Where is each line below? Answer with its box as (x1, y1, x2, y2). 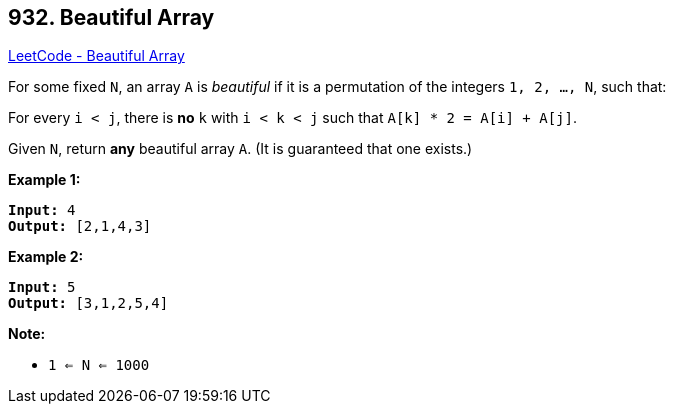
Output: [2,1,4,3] (8, 218, 152, 235)
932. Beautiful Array (8, 5, 215, 30)
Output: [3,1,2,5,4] (8, 295, 169, 312)
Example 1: (8, 171, 81, 189)
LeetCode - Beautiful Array (8, 47, 185, 65)
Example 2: (8, 248, 84, 266)
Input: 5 (8, 279, 76, 296)
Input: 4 (8, 202, 76, 219)
